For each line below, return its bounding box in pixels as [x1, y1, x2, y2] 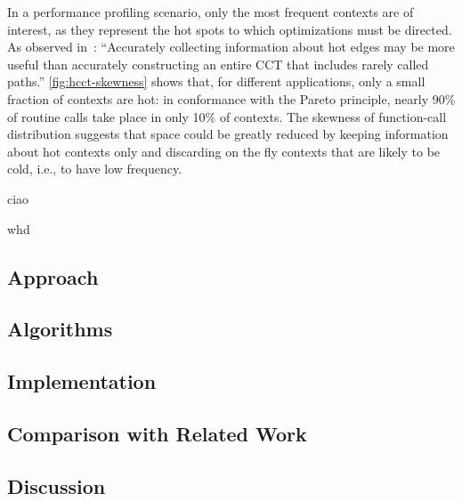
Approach [7, 263, 99, 290]
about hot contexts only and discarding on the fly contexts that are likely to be [7, 141, 441, 160]
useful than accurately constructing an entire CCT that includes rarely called [7, 54, 429, 73]
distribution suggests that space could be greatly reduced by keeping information [7, 125, 449, 143]
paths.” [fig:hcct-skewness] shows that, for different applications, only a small [7, 72, 426, 91]
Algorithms [7, 315, 113, 343]
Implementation [7, 368, 157, 395]
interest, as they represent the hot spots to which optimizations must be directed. [7, 20, 452, 38]
